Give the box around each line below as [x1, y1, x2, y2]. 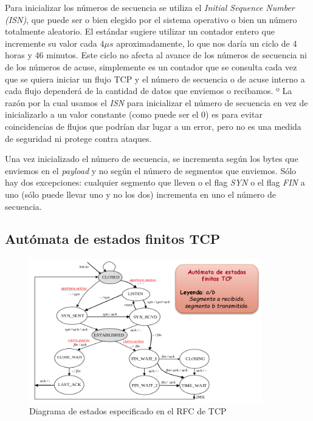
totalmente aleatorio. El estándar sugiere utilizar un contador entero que [5, 25, 275, 38]
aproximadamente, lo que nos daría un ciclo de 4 [116, 36, 297, 49]
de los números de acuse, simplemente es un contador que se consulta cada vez [5, 60, 297, 73]
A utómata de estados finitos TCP [5, 229, 221, 248]
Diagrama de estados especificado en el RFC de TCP [29, 405, 227, 417]
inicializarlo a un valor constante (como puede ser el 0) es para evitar [5, 108, 263, 121]
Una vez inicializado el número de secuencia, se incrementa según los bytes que [5, 152, 298, 165]
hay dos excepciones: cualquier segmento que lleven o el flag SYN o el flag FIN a [5, 176, 305, 189]
